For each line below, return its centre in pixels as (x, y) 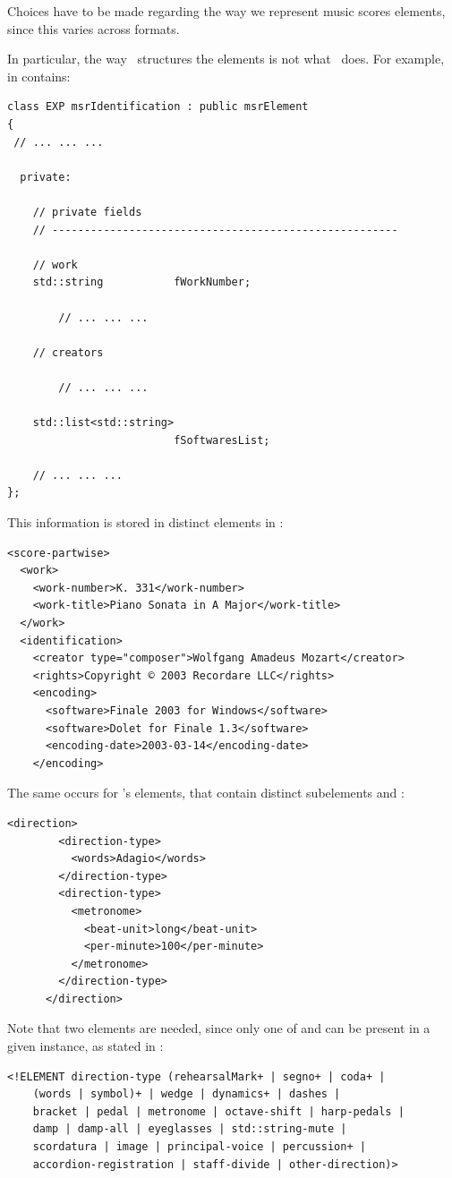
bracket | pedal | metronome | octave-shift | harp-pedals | (218, 1111)
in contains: (39, 76)
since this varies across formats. (94, 28)
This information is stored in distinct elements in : (145, 522)
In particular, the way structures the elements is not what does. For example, (226, 59)
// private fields (87, 212)
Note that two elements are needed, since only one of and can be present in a (219, 1028)
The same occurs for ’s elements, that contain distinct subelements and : (206, 793)
